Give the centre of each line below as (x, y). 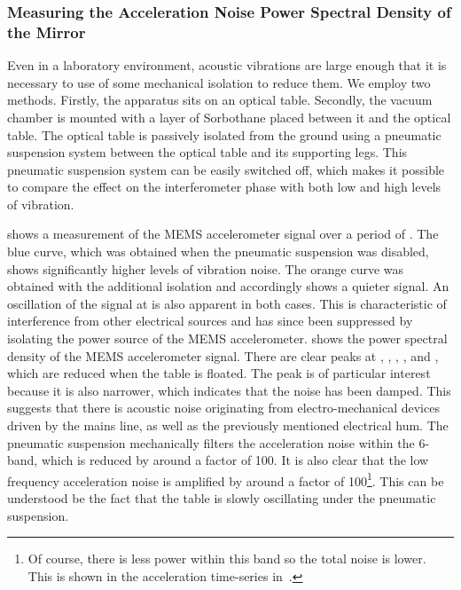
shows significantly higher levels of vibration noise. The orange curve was (206, 268)
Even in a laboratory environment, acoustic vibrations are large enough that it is (227, 65)
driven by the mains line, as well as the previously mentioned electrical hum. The (228, 425)
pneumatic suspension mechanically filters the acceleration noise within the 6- (219, 442)
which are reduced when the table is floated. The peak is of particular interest (219, 373)
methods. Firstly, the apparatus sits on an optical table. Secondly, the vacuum (220, 100)
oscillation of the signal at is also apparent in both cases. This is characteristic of (227, 303)
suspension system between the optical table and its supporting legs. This (207, 152)
